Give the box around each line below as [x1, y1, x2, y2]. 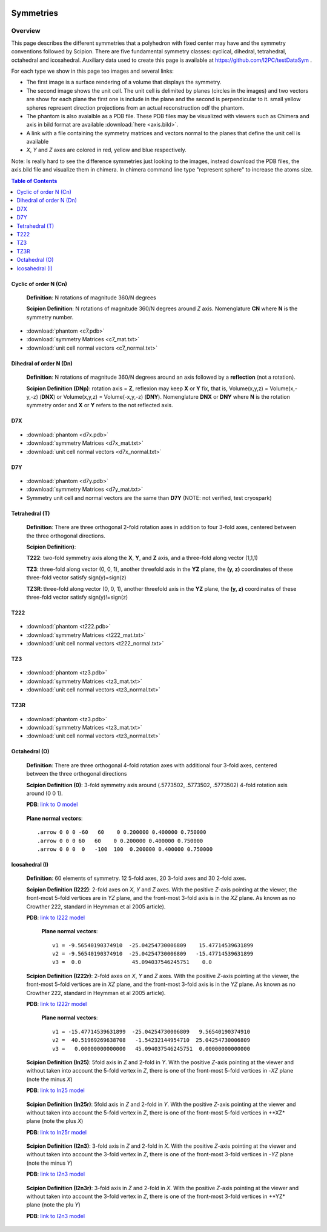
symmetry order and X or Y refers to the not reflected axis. [26, 402, 173, 409]
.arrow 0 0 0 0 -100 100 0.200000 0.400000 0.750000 [37, 845, 213, 853]
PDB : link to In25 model [26, 1087, 85, 1094]
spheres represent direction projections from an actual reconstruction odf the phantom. [26, 104, 245, 112]
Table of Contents [11, 177, 58, 184]
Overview [11, 27, 41, 35]
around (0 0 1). [26, 790, 63, 797]
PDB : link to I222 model [26, 914, 85, 921]
